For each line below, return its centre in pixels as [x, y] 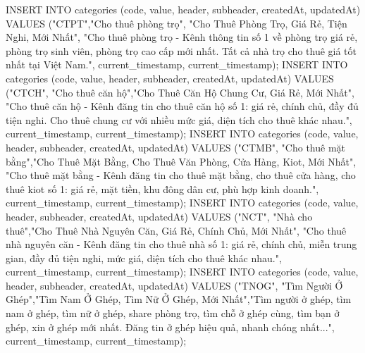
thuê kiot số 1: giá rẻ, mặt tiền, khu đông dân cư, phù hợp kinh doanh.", [162, 188]
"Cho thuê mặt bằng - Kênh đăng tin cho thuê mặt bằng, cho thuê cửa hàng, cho [181, 175]
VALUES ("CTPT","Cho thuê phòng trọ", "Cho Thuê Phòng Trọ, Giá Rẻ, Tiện [177, 23]
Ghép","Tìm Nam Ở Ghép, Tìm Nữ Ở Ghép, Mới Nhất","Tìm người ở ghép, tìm [179, 299]
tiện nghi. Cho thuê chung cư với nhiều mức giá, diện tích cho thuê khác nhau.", [179, 119]
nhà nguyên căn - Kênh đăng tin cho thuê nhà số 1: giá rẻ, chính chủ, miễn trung [181, 244]
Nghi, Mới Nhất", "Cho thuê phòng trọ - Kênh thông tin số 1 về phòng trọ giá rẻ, [182, 37]
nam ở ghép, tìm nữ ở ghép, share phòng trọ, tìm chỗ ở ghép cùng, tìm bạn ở [173, 313]
